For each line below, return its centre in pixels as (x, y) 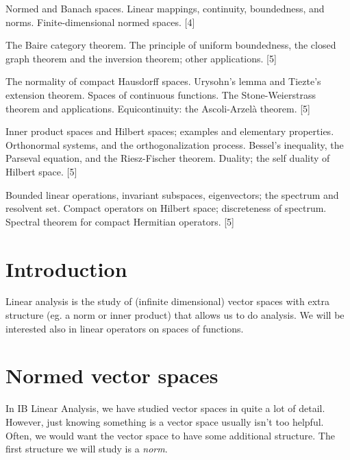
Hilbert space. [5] (41, 171)
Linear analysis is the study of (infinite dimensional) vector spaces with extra (167, 301)
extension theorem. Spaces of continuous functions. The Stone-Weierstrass (161, 94)
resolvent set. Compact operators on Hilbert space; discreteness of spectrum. (166, 208)
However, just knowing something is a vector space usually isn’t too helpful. (165, 421)
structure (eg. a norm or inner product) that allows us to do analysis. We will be (175, 315)
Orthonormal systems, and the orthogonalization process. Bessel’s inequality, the (175, 144)
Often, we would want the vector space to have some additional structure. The (170, 435)
